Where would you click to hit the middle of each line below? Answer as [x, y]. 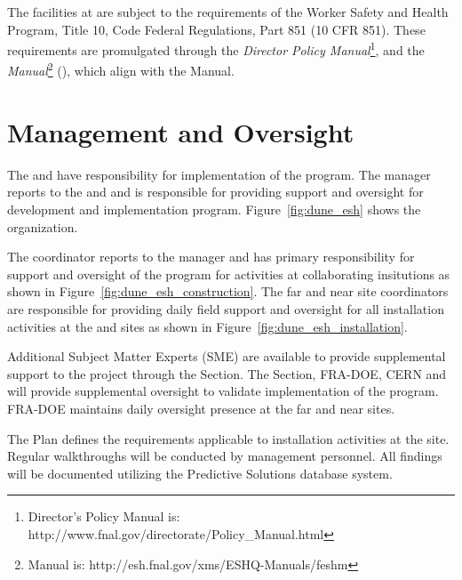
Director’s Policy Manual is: [104, 516]
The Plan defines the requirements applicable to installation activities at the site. [228, 438]
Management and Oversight [181, 131]
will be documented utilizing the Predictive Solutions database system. [200, 473]
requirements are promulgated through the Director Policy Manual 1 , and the [216, 48]
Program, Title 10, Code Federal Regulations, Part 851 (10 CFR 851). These [216, 29]
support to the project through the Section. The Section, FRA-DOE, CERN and [227, 373]
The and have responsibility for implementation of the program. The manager [219, 174]
